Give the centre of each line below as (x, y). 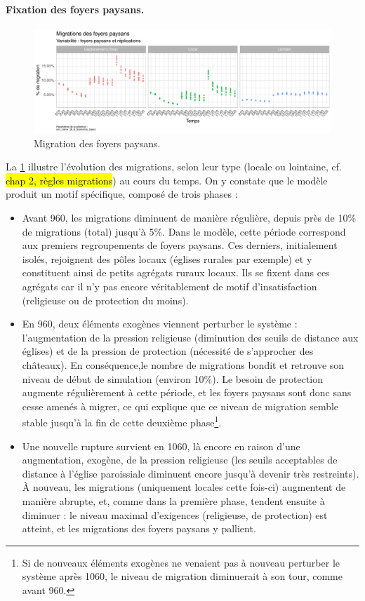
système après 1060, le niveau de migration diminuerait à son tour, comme (182, 576)
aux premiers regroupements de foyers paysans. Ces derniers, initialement (180, 245)
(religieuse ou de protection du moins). (105, 300)
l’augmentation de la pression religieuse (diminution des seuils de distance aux (190, 337)
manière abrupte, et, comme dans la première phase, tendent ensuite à (173, 500)
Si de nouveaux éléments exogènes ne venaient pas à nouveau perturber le (181, 562)
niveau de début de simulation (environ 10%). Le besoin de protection (173, 378)
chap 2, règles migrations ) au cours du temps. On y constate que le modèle (167, 180)
